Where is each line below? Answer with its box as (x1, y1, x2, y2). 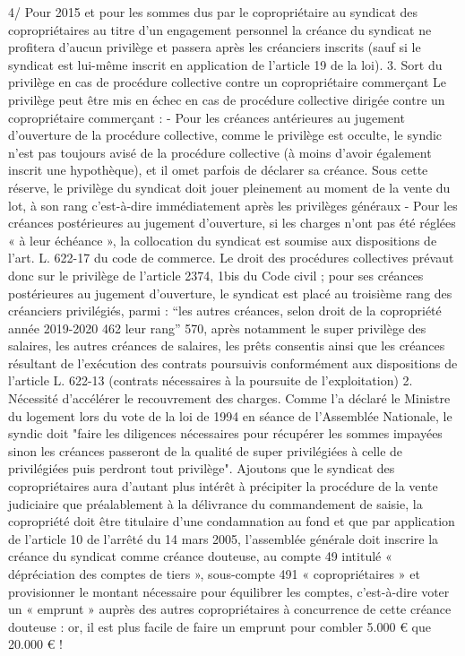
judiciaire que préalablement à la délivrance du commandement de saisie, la (8, 494, 423, 513)
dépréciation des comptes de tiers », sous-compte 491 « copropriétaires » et (8, 565, 420, 583)
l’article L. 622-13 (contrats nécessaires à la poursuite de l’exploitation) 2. (8, 371, 413, 390)
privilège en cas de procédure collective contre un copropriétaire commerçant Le (8, 73, 446, 91)
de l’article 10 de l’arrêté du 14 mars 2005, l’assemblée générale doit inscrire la (8, 529, 439, 548)
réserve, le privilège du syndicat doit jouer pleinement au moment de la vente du (8, 177, 451, 196)
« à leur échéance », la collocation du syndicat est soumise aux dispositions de (8, 230, 437, 249)
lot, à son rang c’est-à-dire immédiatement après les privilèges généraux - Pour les (8, 195, 458, 214)
